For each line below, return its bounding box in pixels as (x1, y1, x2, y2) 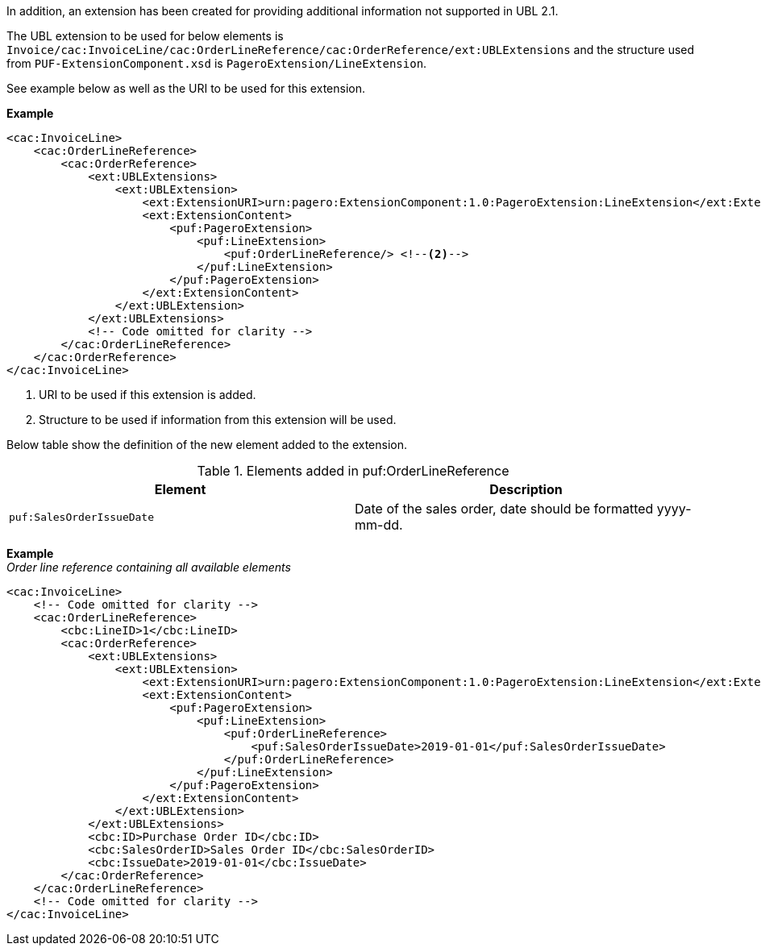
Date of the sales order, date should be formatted (355, 501, 654, 517)
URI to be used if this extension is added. (39, 388, 256, 401)
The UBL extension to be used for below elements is (6, 29, 284, 43)
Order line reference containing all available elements (6, 560, 291, 574)
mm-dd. (355, 517, 403, 533)
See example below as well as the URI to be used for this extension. (6, 81, 365, 95)
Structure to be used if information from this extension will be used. (39, 413, 397, 426)
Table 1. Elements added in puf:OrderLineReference (197, 463, 509, 479)
